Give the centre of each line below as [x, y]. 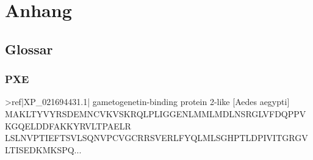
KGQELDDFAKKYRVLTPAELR [68, 125]
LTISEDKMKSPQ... [43, 149]
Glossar [29, 49]
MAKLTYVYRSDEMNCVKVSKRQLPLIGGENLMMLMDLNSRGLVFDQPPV [156, 113]
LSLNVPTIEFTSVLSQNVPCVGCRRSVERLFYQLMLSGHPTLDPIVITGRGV [156, 138]
